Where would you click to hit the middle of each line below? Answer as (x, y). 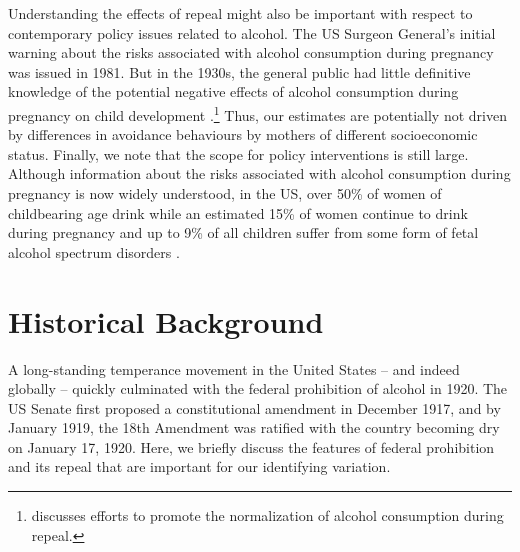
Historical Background (166, 320)
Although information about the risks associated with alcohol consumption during (259, 173)
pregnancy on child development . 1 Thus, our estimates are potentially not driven (257, 113)
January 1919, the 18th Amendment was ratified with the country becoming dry (254, 427)
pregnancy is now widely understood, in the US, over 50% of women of (225, 193)
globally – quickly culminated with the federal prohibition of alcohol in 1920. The (258, 388)
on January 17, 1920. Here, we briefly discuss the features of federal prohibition (251, 446)
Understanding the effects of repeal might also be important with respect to (240, 13)
